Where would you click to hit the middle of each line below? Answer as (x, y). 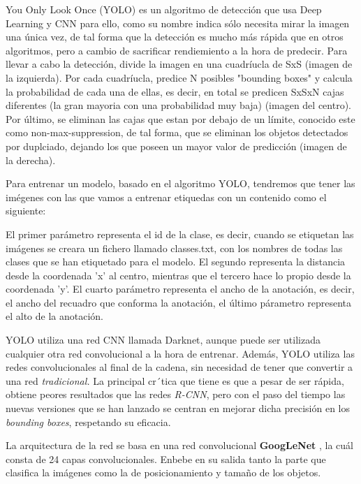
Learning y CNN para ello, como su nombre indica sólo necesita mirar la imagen (178, 23)
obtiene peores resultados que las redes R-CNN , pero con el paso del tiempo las (176, 394)
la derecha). (31, 160)
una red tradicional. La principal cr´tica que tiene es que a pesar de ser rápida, (175, 380)
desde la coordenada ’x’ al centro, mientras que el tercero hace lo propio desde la (178, 275)
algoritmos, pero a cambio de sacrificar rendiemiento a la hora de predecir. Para (177, 50)
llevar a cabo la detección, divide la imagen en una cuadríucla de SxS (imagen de (179, 64)
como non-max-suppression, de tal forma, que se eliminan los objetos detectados (177, 132)
